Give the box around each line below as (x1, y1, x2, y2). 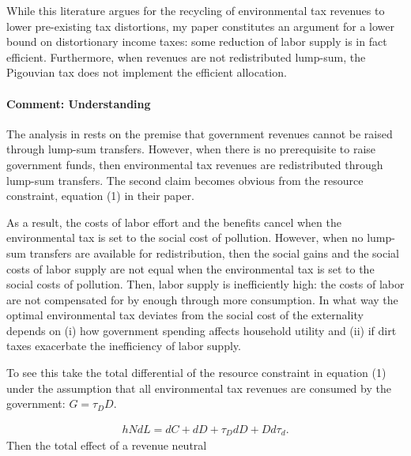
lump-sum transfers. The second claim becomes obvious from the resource (6, 171, 364, 188)
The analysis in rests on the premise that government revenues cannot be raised (6, 125, 393, 141)
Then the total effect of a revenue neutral (6, 437, 207, 454)
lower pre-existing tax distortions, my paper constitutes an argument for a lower (6, 17, 395, 34)
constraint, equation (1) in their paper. (6, 187, 194, 204)
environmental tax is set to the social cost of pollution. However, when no (6, 229, 364, 246)
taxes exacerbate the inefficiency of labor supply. (6, 337, 241, 354)
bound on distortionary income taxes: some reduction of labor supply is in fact (6, 33, 387, 50)
